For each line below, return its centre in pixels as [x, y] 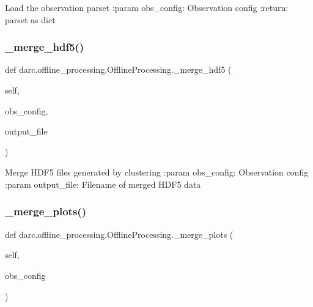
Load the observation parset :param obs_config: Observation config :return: [147, 7]
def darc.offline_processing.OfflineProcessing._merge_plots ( [119, 234]
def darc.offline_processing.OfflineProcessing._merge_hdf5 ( [118, 69]
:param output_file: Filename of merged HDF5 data [103, 184]
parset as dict [30, 19]
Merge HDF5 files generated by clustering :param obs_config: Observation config [157, 172]
